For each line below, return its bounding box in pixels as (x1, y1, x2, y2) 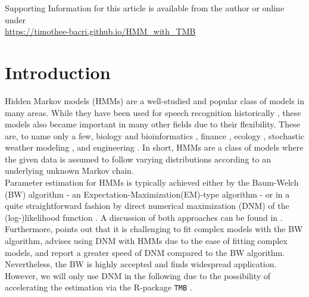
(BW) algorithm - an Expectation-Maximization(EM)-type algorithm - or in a (5, 187, 290, 200)
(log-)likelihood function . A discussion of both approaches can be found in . (5, 211, 283, 223)
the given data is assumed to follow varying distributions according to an (5, 152, 271, 165)
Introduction (5, 60, 111, 84)
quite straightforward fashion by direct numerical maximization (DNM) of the (5, 199, 289, 212)
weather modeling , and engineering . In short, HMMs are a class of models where (5, 141, 304, 154)
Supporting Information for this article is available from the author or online (5, 2, 285, 14)
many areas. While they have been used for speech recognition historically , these (5, 106, 301, 118)
